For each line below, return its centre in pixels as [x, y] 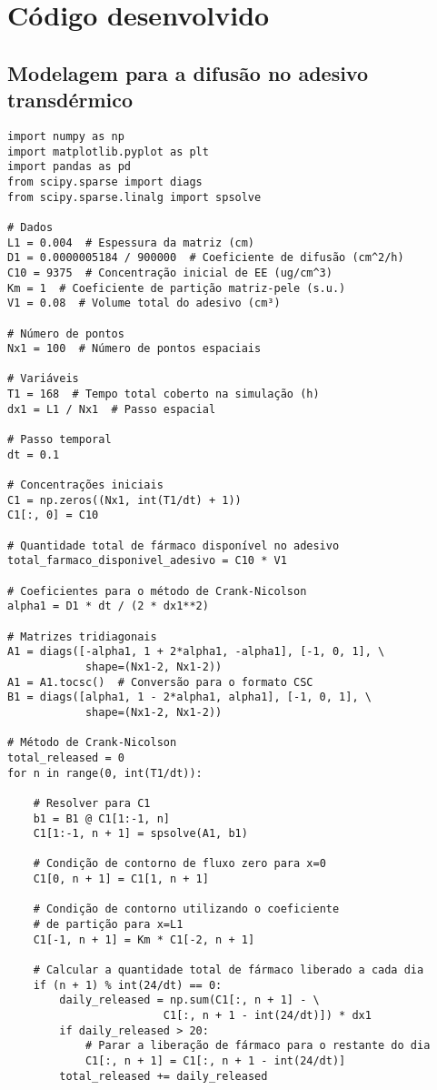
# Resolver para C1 [92, 803]
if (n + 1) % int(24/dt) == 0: [128, 985]
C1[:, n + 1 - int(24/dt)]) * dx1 [267, 1016]
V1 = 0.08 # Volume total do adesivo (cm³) [144, 303]
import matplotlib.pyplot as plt [108, 151]
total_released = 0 [66, 757]
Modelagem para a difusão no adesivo [188, 72]
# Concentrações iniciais [85, 485]
